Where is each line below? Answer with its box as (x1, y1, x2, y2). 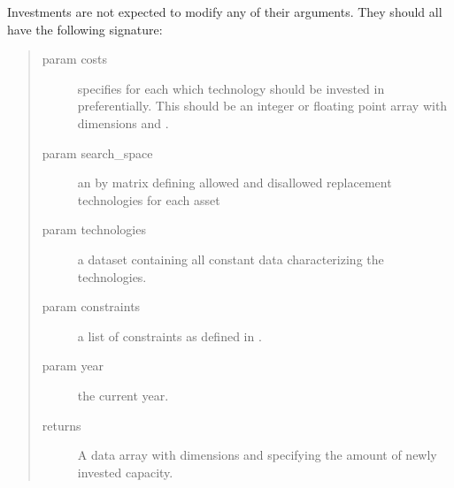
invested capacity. (77, 462, 173, 481)
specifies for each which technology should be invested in (77, 79, 385, 97)
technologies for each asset (77, 190, 220, 209)
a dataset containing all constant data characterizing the (77, 249, 384, 268)
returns (42, 416, 81, 434)
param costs (42, 50, 108, 68)
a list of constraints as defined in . (77, 326, 262, 345)
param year (42, 356, 104, 375)
